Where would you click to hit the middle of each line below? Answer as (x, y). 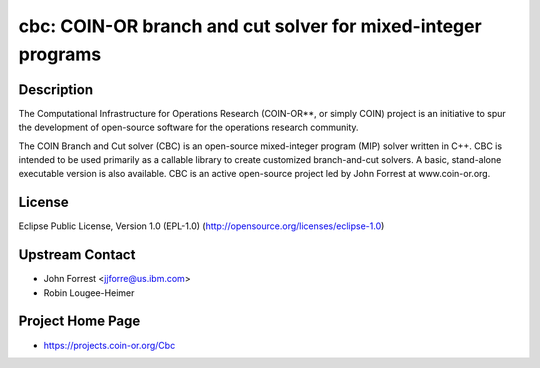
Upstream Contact (77, 255)
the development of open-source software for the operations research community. (188, 127)
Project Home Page (79, 321)
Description (56, 89)
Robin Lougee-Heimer (89, 292)
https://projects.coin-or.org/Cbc (109, 345)
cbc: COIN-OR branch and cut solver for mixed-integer (250, 26)
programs (60, 54)
